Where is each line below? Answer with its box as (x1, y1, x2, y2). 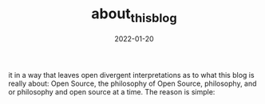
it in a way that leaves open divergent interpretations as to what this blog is (8, 70, 255, 79)
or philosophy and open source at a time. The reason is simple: (8, 87, 216, 96)
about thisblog (91, 5, 177, 25)
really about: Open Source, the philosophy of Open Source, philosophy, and (8, 79, 257, 88)
